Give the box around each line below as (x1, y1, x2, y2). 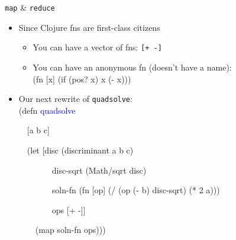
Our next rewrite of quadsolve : (18, 92, 132, 105)
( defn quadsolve (18, 104, 76, 116)
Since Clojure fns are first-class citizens (18, 21, 160, 33)
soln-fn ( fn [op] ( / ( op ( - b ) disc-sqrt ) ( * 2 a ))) (51, 184, 220, 196)
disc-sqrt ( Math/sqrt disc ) (51, 164, 147, 176)
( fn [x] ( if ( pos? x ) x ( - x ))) (33, 72, 131, 85)
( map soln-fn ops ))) (35, 223, 106, 236)
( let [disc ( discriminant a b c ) (27, 143, 134, 156)
